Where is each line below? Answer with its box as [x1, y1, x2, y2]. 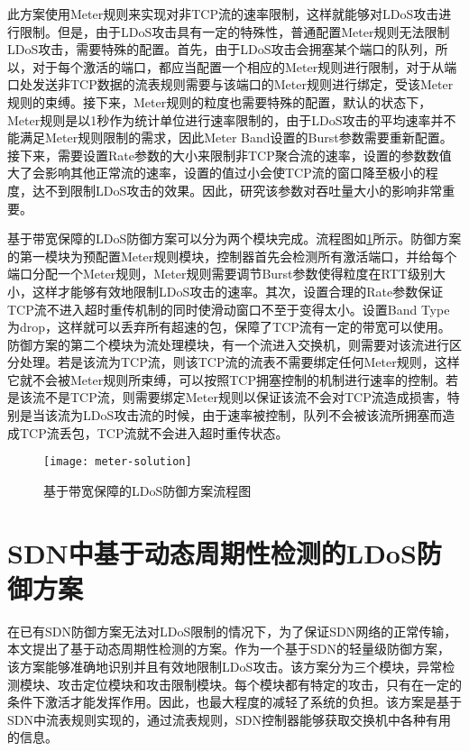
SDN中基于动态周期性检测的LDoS [7, 534, 417, 571]
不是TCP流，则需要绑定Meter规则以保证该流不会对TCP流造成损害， [44, 388, 447, 407]
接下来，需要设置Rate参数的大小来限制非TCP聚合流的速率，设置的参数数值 [7, 145, 452, 164]
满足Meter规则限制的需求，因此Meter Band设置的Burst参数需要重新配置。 [19, 128, 453, 147]
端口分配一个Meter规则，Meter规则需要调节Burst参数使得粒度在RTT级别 [7, 264, 433, 283]
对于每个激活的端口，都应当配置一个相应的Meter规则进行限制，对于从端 [32, 57, 457, 76]
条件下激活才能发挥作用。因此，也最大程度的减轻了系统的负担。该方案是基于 [7, 692, 462, 711]
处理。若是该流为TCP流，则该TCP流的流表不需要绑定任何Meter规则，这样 [19, 353, 460, 371]
